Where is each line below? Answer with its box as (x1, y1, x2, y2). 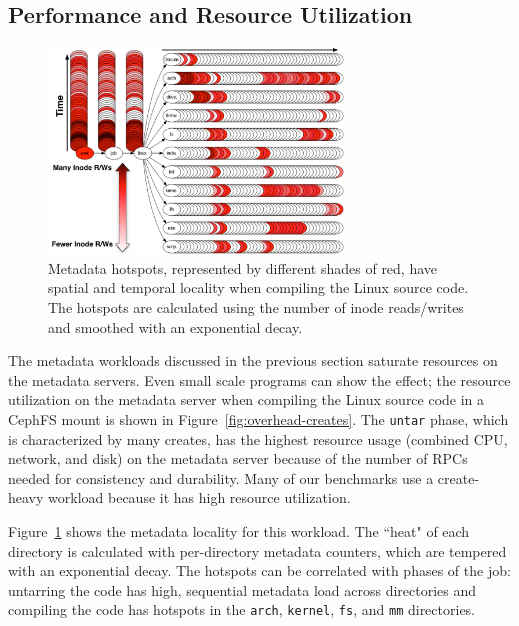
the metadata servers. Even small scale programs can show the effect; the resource (8, 369, 511, 390)
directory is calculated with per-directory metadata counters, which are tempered (8, 540, 507, 561)
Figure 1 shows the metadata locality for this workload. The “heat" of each (8, 520, 470, 541)
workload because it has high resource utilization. (48, 487, 351, 508)
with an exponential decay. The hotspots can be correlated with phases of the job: (8, 560, 511, 581)
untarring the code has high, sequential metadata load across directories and (8, 579, 477, 600)
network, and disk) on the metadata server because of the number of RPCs (8, 448, 468, 469)
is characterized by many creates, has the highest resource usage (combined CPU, (8, 428, 508, 449)
